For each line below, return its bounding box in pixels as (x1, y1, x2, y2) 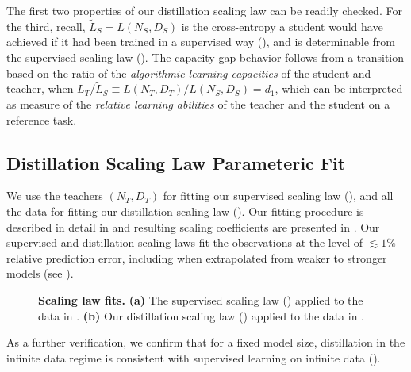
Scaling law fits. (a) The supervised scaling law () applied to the (38, 291, 363, 308)
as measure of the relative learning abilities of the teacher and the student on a (6, 96, 390, 112)
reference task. (6, 111, 77, 128)
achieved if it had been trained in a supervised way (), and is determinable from (6, 33, 396, 50)
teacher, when (6, 80, 74, 97)
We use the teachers (6, 187, 103, 204)
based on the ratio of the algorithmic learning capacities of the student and (6, 64, 371, 81)
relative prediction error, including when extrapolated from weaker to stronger (6, 249, 387, 266)
